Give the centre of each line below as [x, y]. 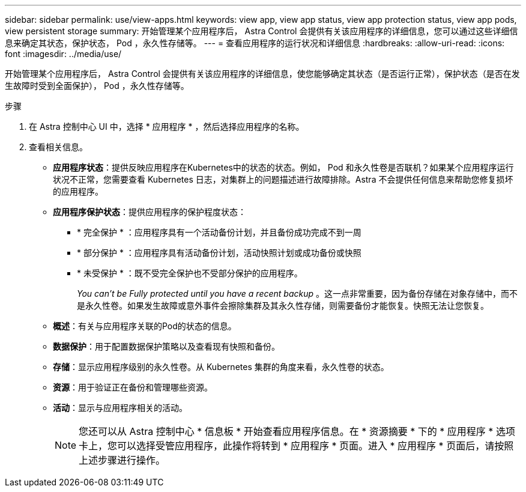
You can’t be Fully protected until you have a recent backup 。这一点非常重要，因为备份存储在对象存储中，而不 [298, 293]
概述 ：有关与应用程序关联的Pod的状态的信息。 [145, 326]
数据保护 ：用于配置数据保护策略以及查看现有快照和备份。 [166, 346]
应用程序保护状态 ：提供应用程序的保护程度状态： [150, 212]
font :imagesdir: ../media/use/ [63, 54]
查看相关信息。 [58, 147]
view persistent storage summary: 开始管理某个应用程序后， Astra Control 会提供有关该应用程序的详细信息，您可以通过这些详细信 [261, 31]
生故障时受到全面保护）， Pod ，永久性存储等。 [97, 86]
